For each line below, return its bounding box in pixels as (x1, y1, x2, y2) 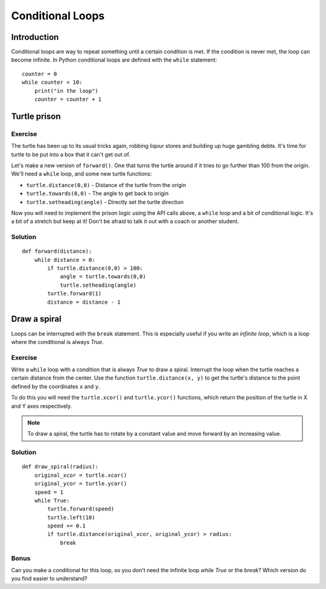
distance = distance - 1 (47, 299, 121, 305)
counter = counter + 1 (34, 96, 102, 103)
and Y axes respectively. (11, 402, 72, 410)
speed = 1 (34, 489, 63, 495)
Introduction (11, 32, 59, 42)
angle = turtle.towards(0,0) (60, 273, 146, 280)
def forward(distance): (22, 248, 92, 255)
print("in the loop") (34, 88, 99, 94)
